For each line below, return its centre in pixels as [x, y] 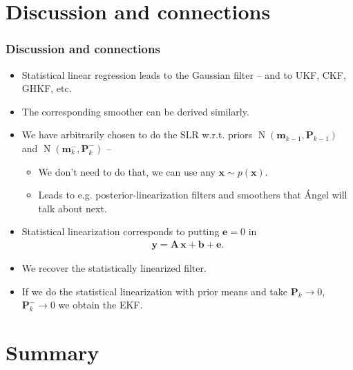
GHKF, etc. [47, 88]
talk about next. [73, 208]
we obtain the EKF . [101, 305]
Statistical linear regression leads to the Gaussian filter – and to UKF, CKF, [184, 74]
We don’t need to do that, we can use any [127, 171]
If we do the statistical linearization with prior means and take [154, 291]
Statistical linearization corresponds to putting [121, 231]
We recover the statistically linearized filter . [114, 267]
